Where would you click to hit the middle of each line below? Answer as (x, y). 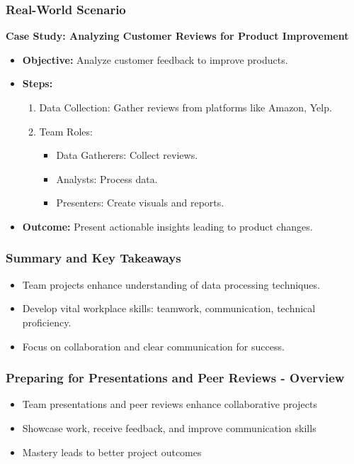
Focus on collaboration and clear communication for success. (153, 346)
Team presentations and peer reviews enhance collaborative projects (170, 404)
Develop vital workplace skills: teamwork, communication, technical (169, 308)
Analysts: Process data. (107, 178)
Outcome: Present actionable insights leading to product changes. (167, 226)
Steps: (38, 83)
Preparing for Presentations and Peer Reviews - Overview (175, 378)
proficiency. (47, 322)
